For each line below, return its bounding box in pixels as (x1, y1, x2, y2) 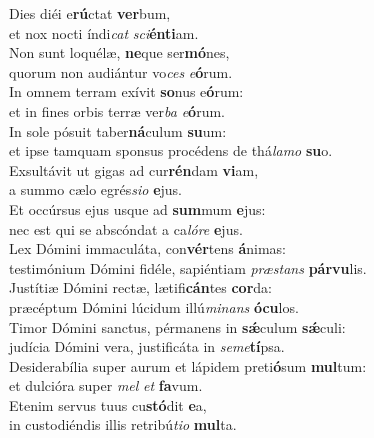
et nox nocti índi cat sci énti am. (9, 22, 199, 43)
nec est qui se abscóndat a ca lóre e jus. (9, 218, 243, 239)
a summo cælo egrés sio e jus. (9, 179, 182, 200)
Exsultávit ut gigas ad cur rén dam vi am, (9, 159, 259, 180)
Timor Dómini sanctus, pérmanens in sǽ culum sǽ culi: (9, 316, 346, 337)
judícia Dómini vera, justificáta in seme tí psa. (9, 336, 285, 357)
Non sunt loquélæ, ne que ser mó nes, (9, 42, 230, 63)
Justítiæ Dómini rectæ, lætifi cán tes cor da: (9, 277, 272, 298)
